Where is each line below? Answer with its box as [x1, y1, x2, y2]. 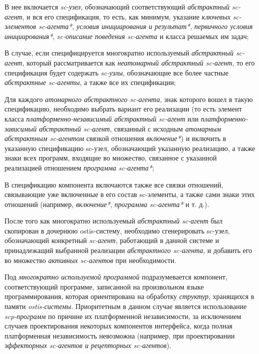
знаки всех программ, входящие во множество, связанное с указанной [4, 152, 217, 163]
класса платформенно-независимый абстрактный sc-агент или [4, 113, 199, 123]
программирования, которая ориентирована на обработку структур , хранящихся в [4, 291, 255, 301]
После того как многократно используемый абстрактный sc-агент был [4, 215, 223, 226]
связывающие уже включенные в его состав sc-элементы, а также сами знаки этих [4, 189, 255, 199]
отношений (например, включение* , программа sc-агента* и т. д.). [4, 198, 210, 209]
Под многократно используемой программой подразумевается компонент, [4, 271, 228, 282]
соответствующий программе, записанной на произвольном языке [4, 281, 204, 291]
